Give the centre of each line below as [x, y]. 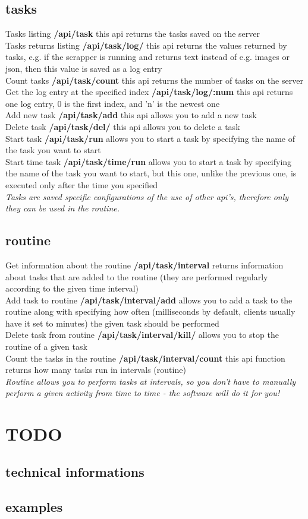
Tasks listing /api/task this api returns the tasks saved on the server [133, 34]
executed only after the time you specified [81, 184]
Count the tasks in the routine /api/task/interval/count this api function [145, 358]
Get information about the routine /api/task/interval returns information [144, 265]
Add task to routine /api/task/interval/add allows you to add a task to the [149, 300]
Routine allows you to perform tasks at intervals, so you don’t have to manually [151, 381]
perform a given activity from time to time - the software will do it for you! [143, 393]
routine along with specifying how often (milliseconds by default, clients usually [150, 311]
